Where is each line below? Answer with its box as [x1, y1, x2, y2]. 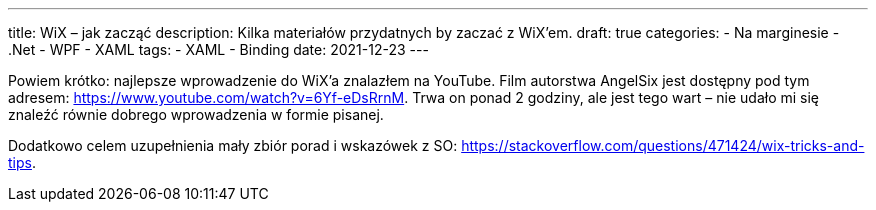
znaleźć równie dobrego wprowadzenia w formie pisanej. [8, 106, 384, 123]
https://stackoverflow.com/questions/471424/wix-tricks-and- [461, 137, 865, 154]
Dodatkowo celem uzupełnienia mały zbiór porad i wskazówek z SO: [8, 137, 458, 154]
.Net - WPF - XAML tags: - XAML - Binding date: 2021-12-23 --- [8, 41, 429, 58]
